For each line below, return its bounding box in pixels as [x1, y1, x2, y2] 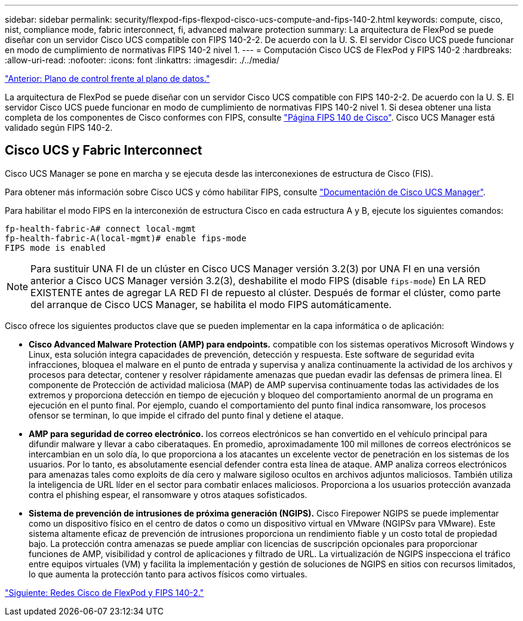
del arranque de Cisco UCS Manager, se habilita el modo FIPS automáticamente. [30, 298, 392, 310]
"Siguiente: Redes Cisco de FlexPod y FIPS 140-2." [5, 587, 204, 598]
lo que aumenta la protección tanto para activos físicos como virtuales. [29, 568, 307, 579]
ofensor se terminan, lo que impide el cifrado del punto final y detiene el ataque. [29, 410, 344, 420]
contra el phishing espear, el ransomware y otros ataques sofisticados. [29, 489, 307, 500]
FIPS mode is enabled [5, 242, 106, 253]
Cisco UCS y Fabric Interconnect [5, 143, 202, 158]
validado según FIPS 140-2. [5, 122, 113, 133]
